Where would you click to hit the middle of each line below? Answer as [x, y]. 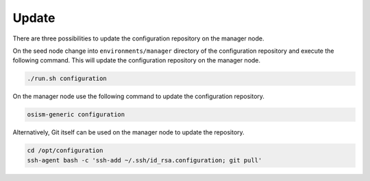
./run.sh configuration [67, 79]
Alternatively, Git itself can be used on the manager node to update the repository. [128, 132]
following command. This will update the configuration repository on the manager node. [136, 60]
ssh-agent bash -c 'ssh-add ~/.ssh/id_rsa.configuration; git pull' [145, 160]
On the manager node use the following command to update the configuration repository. [139, 97]
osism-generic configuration [76, 114]
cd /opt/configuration [65, 150]
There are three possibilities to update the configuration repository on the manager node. [138, 38]
